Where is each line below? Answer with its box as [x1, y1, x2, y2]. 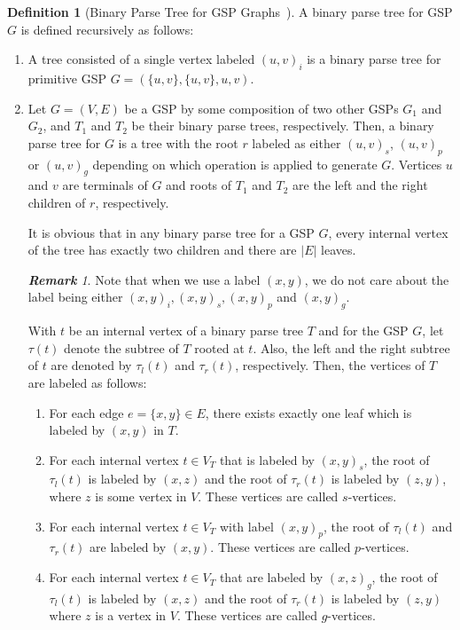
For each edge [49, 403, 124, 421]
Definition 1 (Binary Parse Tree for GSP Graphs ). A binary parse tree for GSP [7, 3, 453, 20]
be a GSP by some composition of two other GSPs [124, 98, 399, 117]
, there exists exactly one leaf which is [205, 403, 412, 421]
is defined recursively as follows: [20, 20, 194, 38]
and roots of [166, 176, 232, 194]
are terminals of [62, 176, 148, 194]
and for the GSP [318, 321, 409, 340]
